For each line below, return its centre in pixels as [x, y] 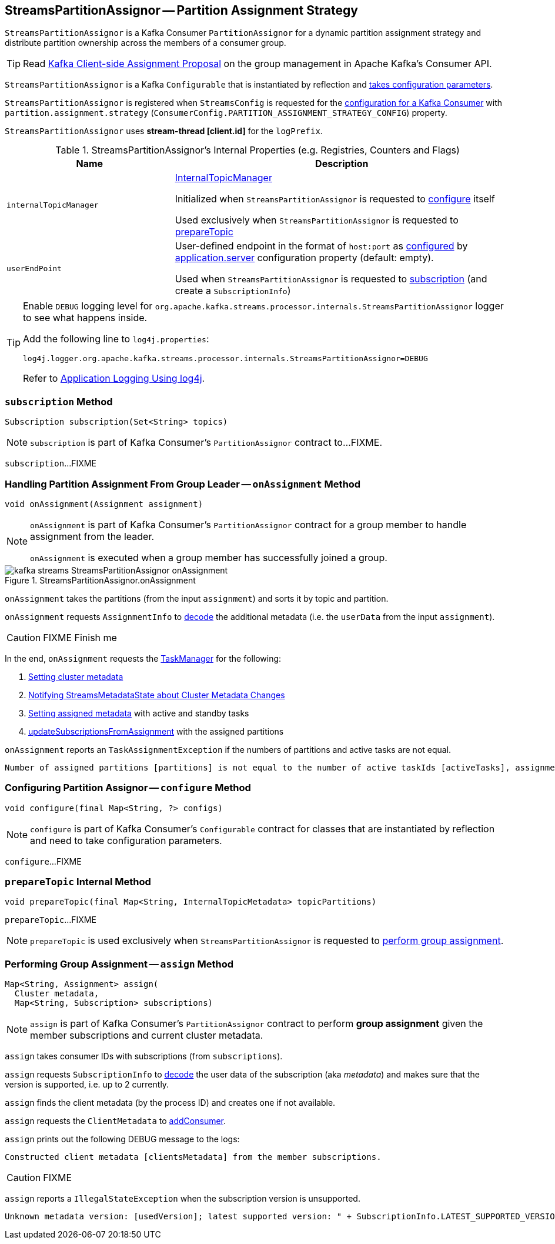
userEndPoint [34, 268]
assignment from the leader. [92, 536]
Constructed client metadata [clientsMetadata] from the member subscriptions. [193, 1157]
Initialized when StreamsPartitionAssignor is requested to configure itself [335, 199]
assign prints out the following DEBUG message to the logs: [122, 1139]
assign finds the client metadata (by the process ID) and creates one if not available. [170, 1103]
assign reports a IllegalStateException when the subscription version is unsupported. [183, 1199]
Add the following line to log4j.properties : [116, 339]
